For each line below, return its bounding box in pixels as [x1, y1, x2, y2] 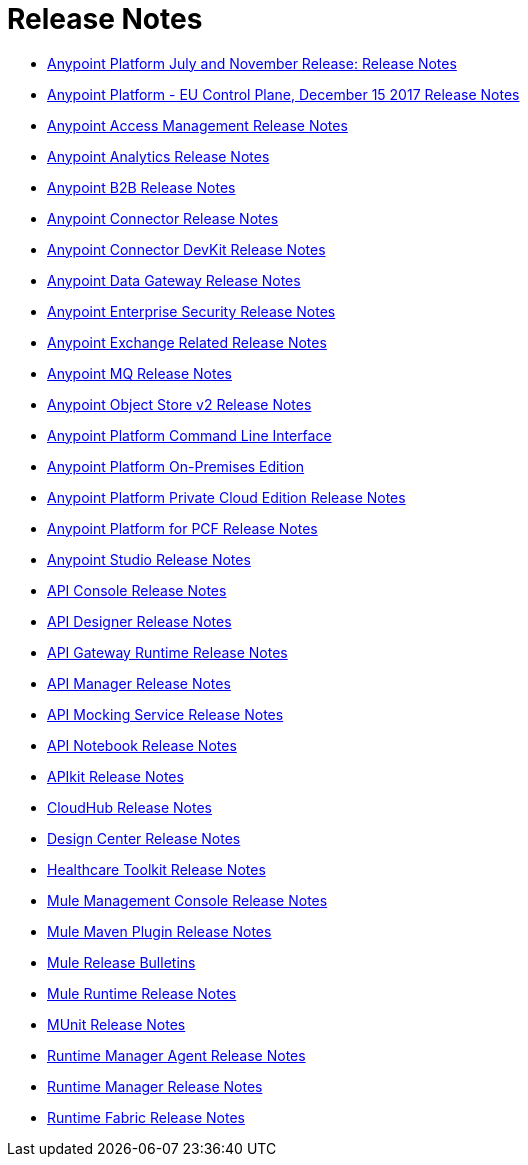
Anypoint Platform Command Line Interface [47, 426, 332, 444]
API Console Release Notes [47, 581, 227, 599]
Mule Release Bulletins [47, 953, 196, 971]
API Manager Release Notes [47, 674, 231, 692]
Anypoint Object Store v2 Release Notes [47, 395, 312, 413]
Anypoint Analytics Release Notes [47, 147, 270, 165]
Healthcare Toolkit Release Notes [47, 860, 266, 878]
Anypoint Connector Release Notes [47, 209, 279, 227]
